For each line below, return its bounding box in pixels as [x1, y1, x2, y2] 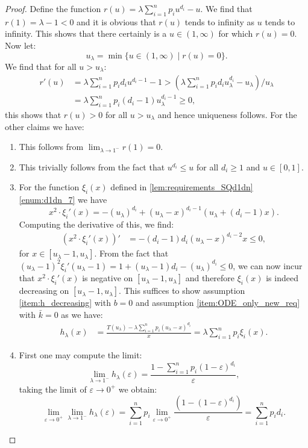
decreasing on [19, 284, 69, 297]
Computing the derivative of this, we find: [19, 218, 174, 230]
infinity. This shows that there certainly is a [5, 27, 167, 40]
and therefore [185, 272, 235, 284]
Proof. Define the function [5, 2, 101, 14]
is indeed [266, 272, 298, 284]
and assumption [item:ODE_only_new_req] [135, 296, 300, 309]
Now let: [5, 39, 36, 51]
